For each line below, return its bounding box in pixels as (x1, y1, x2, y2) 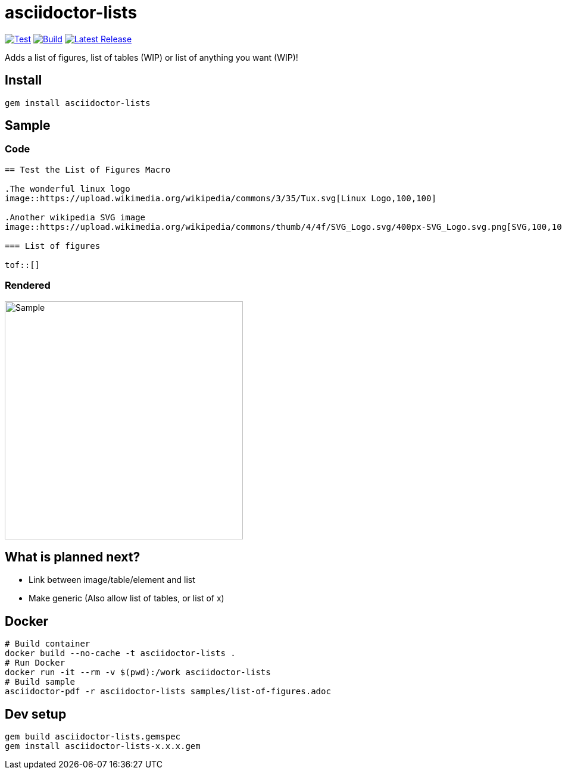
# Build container (5, 639, 90, 649)
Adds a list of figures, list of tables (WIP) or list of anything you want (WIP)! (5, 52, 298, 63)
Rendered (5, 279, 51, 292)
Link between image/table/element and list (29, 575, 195, 585)
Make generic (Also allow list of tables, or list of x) (29, 593, 224, 604)
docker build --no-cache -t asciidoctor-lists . (5, 648, 236, 658)
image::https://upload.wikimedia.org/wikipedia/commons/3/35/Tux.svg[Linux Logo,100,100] (5, 193, 436, 203)
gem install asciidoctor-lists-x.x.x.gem (5, 741, 201, 751)
